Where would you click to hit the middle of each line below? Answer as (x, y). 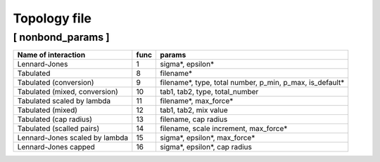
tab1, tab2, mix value (194, 110)
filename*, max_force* (196, 101)
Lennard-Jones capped (56, 147)
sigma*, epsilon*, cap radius (206, 147)
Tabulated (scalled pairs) (58, 128)
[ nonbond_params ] (61, 37)
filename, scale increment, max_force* (223, 128)
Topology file (52, 18)
